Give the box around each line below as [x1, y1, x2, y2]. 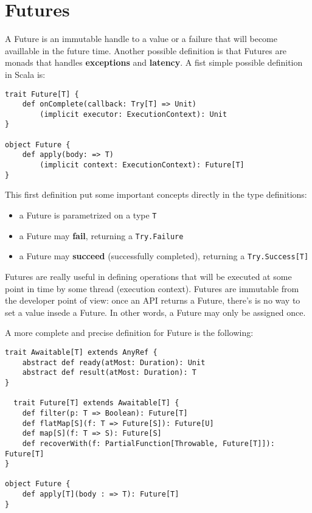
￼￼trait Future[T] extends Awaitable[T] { [5, 399, 179, 408]
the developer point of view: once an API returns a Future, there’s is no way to [5, 294, 300, 307]
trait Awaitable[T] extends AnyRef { [5, 347, 158, 357]
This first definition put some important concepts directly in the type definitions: [5, 188, 307, 201]
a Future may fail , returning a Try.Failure [19, 229, 184, 242]
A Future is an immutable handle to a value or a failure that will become [5, 32, 277, 45]
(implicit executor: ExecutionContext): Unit [40, 110, 227, 119]
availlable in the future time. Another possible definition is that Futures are [5, 44, 287, 57]
